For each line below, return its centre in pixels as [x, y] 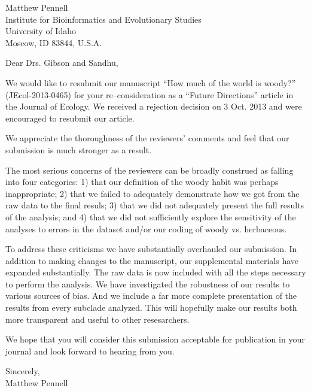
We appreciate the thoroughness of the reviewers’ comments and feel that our [147, 138]
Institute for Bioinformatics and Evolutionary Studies [103, 19]
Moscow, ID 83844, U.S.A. [54, 42]
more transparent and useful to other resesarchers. [97, 319]
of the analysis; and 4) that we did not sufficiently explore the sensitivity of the [151, 216]
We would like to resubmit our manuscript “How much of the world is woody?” [151, 82]
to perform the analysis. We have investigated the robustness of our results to [148, 284]
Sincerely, [23, 371]
